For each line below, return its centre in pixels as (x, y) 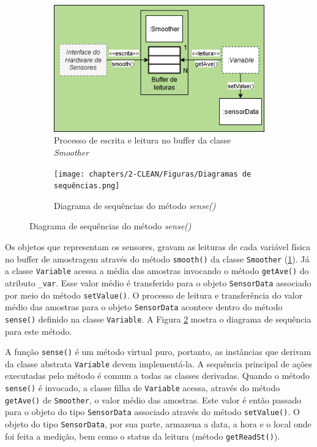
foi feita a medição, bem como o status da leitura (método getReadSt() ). (143, 436)
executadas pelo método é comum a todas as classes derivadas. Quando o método (157, 376)
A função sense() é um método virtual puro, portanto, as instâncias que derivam (158, 352)
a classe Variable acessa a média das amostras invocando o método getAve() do (157, 271)
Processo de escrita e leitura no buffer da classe (143, 140)
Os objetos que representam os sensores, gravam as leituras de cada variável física (158, 247)
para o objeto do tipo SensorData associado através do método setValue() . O (152, 412)
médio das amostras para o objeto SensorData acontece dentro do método (144, 307)
